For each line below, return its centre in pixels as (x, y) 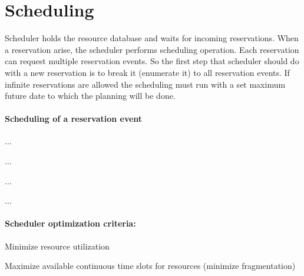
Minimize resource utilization (57, 246)
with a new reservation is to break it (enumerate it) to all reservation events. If (147, 72)
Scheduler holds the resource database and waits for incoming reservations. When (152, 38)
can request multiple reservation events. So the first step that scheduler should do (152, 61)
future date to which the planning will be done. (90, 96)
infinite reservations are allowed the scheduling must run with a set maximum (145, 84)
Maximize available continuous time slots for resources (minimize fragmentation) (150, 266)
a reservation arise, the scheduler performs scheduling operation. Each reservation (152, 49)
